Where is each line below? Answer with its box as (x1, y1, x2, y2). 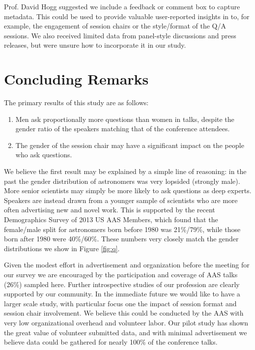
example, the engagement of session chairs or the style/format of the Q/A (4, 21, 226, 31)
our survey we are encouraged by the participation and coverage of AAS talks (4, 269, 238, 279)
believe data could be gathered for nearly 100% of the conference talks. (4, 337, 218, 347)
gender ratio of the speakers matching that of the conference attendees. (15, 123, 230, 134)
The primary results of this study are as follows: (4, 97, 149, 108)
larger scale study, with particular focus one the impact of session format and (4, 298, 237, 308)
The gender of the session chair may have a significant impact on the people (15, 140, 244, 150)
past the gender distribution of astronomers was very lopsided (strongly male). (4, 175, 240, 186)
